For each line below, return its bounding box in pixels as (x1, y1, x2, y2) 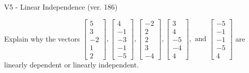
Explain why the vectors (4, 33, 80, 44)
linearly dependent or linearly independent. (4, 59, 139, 69)
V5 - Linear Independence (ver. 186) (4, 2, 118, 12)
